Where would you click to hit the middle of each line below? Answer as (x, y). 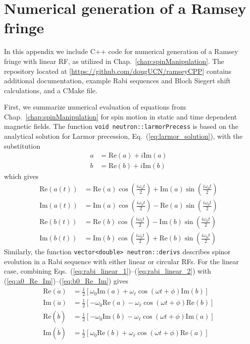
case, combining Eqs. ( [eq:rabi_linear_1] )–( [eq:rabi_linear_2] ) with (108, 271)
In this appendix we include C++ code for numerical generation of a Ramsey (121, 51)
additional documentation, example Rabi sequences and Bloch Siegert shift (118, 81)
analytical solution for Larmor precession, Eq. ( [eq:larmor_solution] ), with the (124, 136)
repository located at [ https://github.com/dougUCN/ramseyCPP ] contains (118, 71)
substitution (22, 145)
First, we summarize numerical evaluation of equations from (95, 107)
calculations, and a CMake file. (51, 90)
